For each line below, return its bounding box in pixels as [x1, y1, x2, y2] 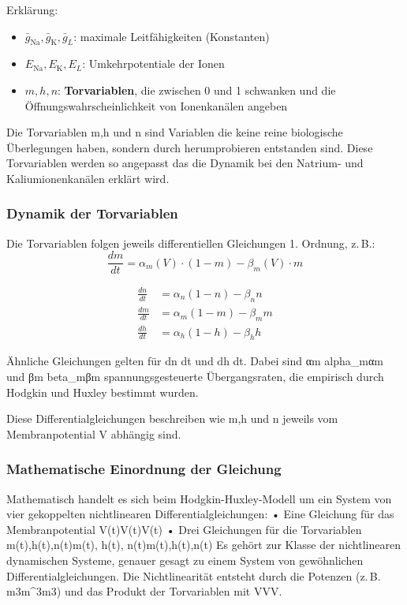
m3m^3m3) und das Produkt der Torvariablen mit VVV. [6, 583, 282, 599]
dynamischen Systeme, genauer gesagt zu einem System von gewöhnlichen [6, 552, 364, 569]
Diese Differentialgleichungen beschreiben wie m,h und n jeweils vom [6, 410, 338, 427]
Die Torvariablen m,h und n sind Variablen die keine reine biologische [6, 124, 343, 140]
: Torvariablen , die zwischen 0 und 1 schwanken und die [58, 81, 336, 98]
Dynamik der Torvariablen [6, 204, 178, 223]
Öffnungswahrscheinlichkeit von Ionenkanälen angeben [24, 97, 288, 114]
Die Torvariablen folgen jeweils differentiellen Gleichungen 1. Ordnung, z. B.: [6, 234, 375, 251]
